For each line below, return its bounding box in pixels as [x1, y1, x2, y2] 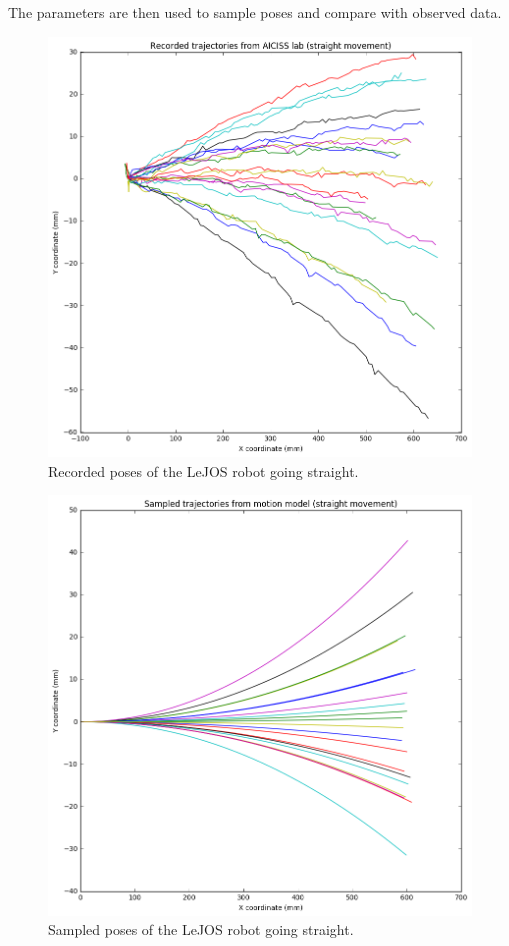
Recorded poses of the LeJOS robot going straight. [48, 460, 359, 481]
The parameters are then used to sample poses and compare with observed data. [8, 2, 502, 22]
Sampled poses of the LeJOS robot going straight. [48, 919, 354, 940]
